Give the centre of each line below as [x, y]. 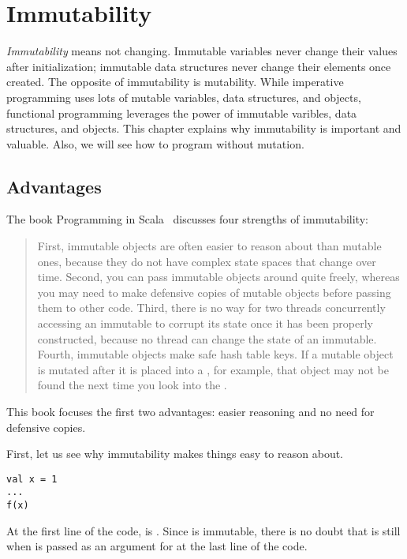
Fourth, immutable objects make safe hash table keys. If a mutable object [215, 354]
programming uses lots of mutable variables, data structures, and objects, [184, 97]
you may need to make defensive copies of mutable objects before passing [214, 292]
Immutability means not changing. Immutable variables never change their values [202, 51]
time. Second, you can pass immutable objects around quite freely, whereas [218, 277]
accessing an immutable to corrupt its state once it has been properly [205, 323]
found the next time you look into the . [132, 385]
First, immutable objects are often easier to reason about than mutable [209, 246]
